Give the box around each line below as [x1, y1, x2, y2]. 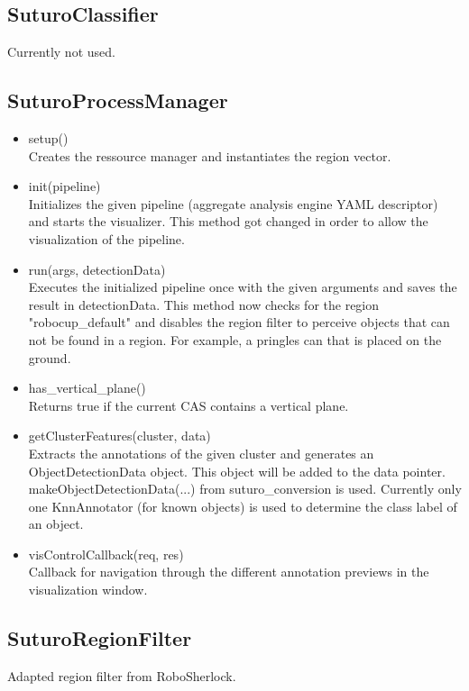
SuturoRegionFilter [7, 624, 192, 652]
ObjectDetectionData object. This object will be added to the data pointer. [28, 461, 446, 480]
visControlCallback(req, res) [28, 544, 184, 563]
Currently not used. [7, 42, 115, 61]
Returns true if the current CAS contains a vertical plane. [28, 396, 349, 414]
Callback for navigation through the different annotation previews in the [28, 562, 429, 581]
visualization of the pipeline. [28, 229, 185, 248]
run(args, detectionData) [28, 259, 166, 278]
